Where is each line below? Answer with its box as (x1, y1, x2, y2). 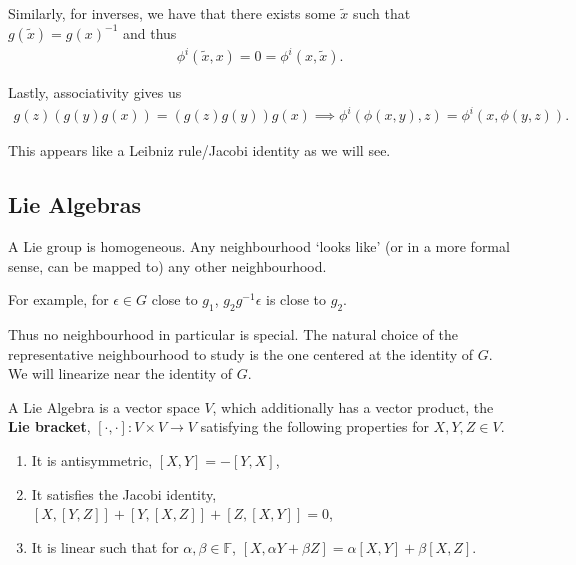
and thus (122, 22, 177, 43)
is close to (266, 289, 327, 310)
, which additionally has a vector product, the (212, 396, 494, 417)
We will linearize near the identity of (8, 363, 233, 384)
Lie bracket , (8, 416, 91, 437)
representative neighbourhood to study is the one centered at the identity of (8, 343, 474, 364)
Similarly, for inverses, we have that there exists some (8, 3, 336, 23)
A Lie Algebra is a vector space (8, 396, 200, 417)
